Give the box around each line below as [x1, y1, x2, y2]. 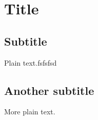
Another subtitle [4, 82, 94, 98]
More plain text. [4, 106, 55, 117]
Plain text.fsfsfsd [4, 57, 57, 68]
